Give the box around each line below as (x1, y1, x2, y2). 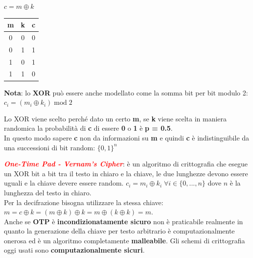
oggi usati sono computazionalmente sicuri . (4, 245, 145, 255)
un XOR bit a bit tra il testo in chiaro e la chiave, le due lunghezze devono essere (4, 168, 248, 178)
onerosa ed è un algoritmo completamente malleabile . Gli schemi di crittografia (4, 235, 245, 245)
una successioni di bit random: (4, 142, 95, 152)
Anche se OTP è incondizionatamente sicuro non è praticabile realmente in (4, 216, 243, 226)
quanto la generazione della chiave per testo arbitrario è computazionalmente (4, 226, 235, 236)
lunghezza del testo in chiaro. (4, 187, 92, 197)
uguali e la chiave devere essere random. (4, 178, 124, 188)
